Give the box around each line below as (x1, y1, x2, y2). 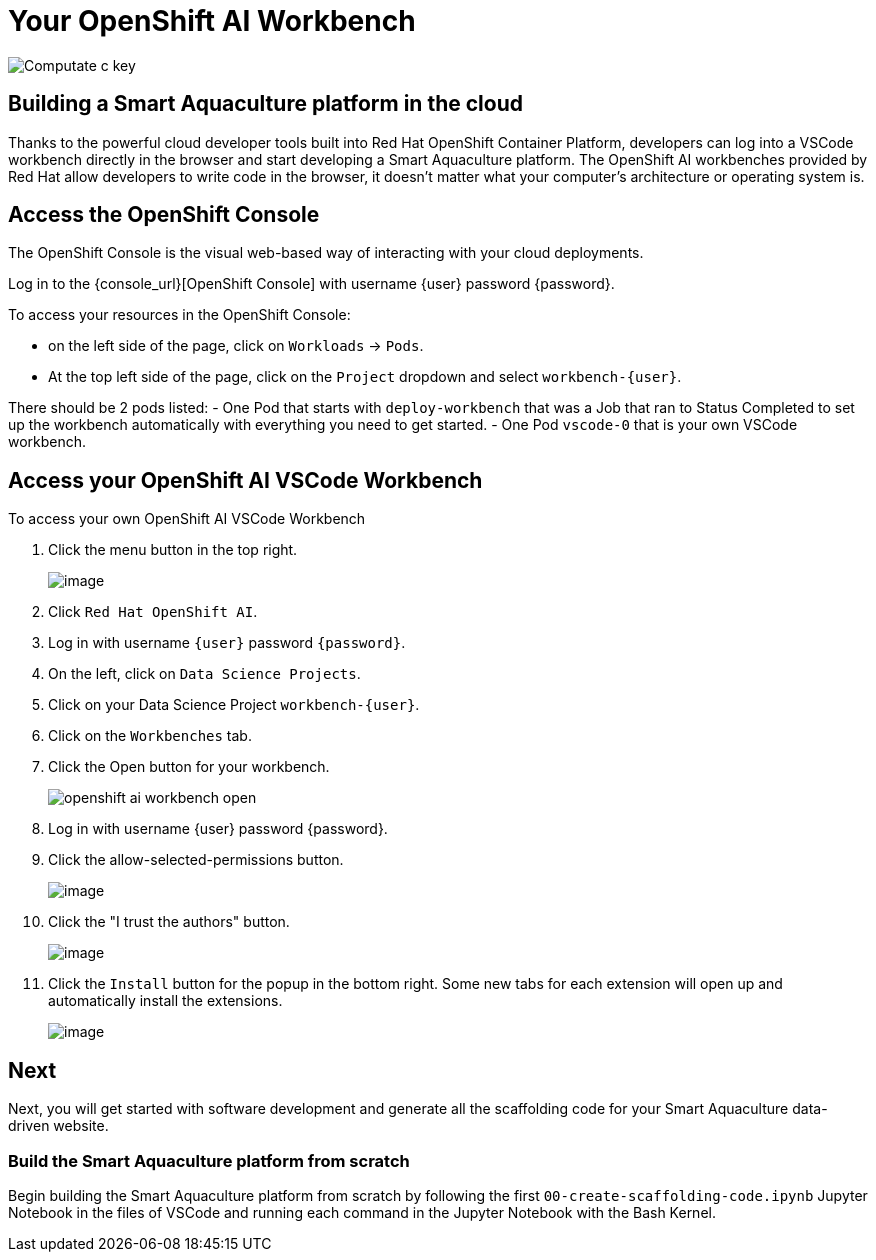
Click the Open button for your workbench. (48, 758, 330, 776)
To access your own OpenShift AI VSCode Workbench (8, 510, 366, 528)
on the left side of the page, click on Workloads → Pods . (48, 337, 424, 355)
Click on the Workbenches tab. (48, 727, 252, 745)
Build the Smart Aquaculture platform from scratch (8, 1150, 410, 1171)
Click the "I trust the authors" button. (48, 913, 290, 931)
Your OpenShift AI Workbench (8, 4, 416, 38)
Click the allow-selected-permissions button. (48, 851, 344, 869)
